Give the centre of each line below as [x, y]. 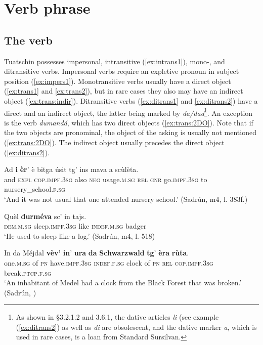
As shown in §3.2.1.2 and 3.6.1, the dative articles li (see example [117, 317]
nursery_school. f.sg [35, 189]
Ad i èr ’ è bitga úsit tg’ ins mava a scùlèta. [71, 169]
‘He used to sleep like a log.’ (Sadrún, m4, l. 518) [80, 235]
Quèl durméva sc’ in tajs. [45, 216]
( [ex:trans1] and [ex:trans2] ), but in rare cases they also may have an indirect [124, 91]
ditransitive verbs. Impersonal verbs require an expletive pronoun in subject [122, 71]
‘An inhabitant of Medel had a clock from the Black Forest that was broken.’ [123, 283]
